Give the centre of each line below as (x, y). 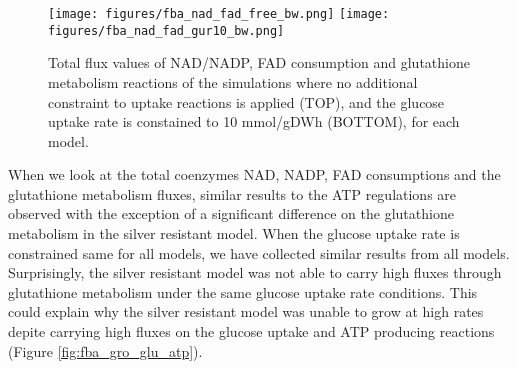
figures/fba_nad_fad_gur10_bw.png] (166, 30)
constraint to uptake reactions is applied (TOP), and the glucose (246, 101)
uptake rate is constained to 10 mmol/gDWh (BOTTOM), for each (254, 121)
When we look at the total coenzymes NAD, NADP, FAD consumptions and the (254, 174)
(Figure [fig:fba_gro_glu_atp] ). (105, 350)
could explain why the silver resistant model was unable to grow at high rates (246, 311)
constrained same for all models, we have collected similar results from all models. (259, 252)
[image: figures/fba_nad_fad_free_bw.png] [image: (219, 14)
